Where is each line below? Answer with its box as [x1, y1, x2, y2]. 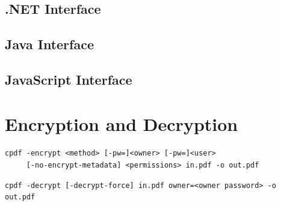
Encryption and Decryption [5, 111, 238, 136]
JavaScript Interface [5, 70, 132, 88]
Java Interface [5, 35, 94, 53]
